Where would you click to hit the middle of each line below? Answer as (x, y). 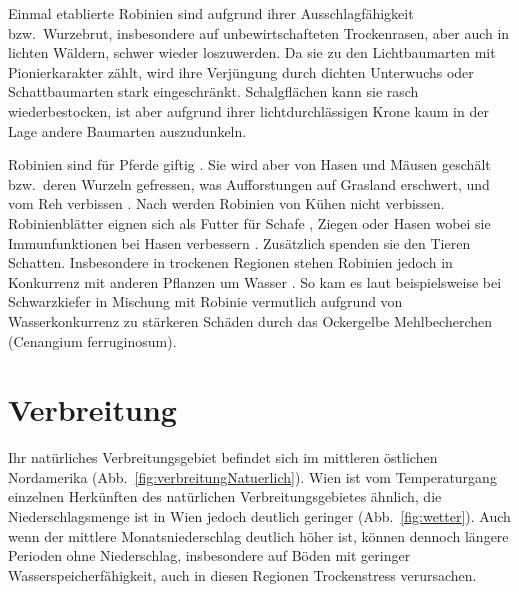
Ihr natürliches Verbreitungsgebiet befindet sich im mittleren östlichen (223, 457)
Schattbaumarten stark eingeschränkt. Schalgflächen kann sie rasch (213, 91)
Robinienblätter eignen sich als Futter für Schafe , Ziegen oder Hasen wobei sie (249, 222)
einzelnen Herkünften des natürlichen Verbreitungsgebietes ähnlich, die (225, 496)
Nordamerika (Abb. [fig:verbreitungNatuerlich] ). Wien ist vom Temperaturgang (252, 476)
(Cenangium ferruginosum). (92, 340)
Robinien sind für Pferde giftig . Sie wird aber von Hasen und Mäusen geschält (249, 164)
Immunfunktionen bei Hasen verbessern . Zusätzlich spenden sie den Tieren (239, 242)
